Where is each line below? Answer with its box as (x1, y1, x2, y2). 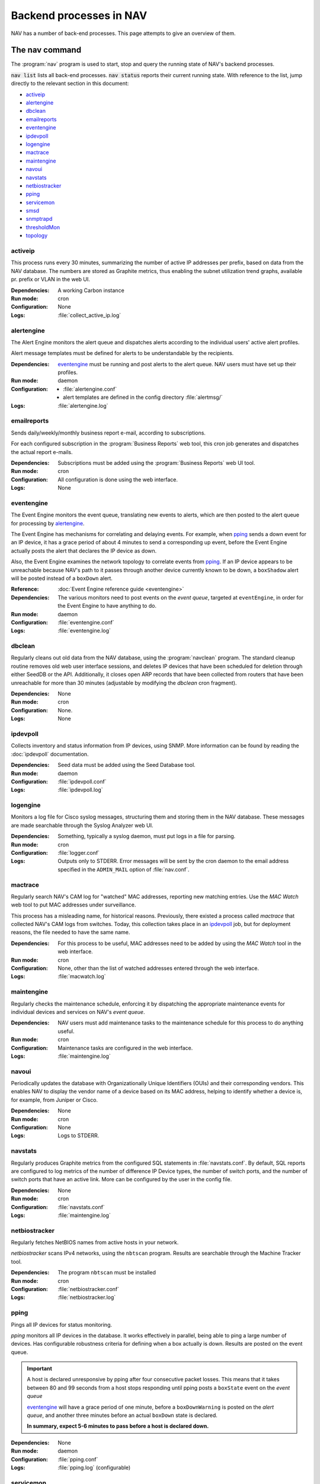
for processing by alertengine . (11, 519, 85, 527)
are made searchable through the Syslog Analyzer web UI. (11, 822, 153, 829)
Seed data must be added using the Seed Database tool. (57, 762, 196, 769)
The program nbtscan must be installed (57, 1269, 156, 1276)
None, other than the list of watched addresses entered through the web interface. (57, 965, 259, 972)
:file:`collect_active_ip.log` (57, 312, 121, 319)
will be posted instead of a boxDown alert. (11, 575, 113, 582)
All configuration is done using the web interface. (57, 475, 178, 483)
